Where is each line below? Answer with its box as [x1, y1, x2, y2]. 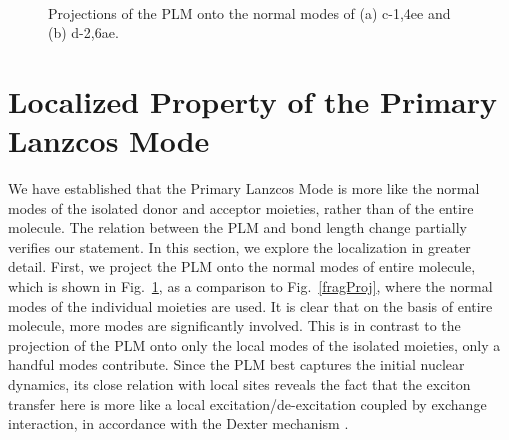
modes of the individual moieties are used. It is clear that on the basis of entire [8, 295, 493, 316]
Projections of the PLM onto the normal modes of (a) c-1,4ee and [48, 2, 451, 23]
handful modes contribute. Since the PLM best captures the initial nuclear [8, 354, 465, 375]
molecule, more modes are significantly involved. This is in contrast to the [8, 315, 461, 336]
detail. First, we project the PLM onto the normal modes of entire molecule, [8, 256, 476, 277]
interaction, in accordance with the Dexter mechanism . [8, 413, 349, 434]
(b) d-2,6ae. [48, 22, 119, 43]
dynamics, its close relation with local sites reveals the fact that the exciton [8, 374, 471, 395]
